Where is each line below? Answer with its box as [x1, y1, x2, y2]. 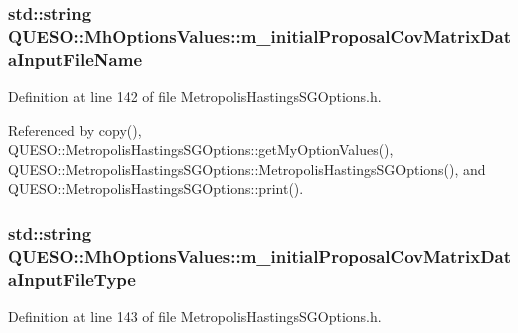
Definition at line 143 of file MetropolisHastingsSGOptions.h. [8, 306, 382, 327]
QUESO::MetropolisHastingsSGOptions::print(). [8, 178, 304, 199]
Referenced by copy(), [8, 119, 142, 140]
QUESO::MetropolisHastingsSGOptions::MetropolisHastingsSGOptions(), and [8, 158, 486, 179]
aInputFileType [8, 266, 136, 291]
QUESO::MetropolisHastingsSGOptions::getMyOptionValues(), [8, 139, 394, 160]
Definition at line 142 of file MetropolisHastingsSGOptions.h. [8, 86, 382, 107]
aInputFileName [8, 46, 143, 71]
